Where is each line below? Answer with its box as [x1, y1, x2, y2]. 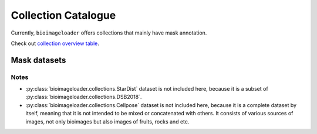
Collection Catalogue [11, 9, 116, 22]
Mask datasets [11, 55, 66, 65]
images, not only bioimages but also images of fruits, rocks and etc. [25, 118, 190, 125]
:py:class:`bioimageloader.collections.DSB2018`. [25, 94, 142, 101]
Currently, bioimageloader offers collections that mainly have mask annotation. [11, 29, 207, 36]
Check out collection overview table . [11, 40, 100, 47]
